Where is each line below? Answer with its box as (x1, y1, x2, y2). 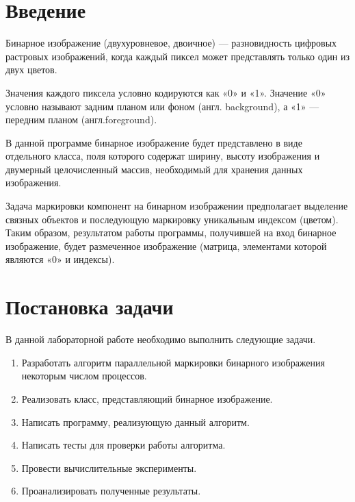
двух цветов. (5, 62, 57, 77)
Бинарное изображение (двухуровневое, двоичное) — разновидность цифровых (5, 36, 337, 50)
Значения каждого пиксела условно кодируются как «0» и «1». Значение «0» (5, 85, 326, 99)
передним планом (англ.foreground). (5, 112, 157, 127)
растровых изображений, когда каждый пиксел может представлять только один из (5, 49, 350, 63)
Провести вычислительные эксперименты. (21, 460, 197, 475)
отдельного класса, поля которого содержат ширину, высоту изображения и (5, 149, 320, 163)
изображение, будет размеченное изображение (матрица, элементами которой (5, 238, 327, 253)
